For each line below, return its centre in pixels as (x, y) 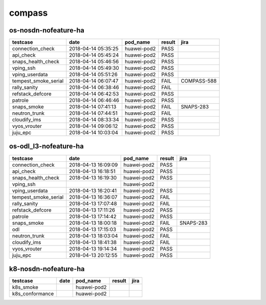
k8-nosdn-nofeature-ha (47, 269)
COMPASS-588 (199, 81)
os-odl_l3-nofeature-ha (46, 146)
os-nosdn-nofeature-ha (47, 30)
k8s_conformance (33, 294)
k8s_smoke (25, 287)
